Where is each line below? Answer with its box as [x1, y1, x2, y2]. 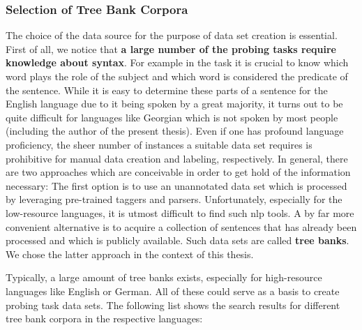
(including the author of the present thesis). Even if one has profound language [6, 123, 344, 138]
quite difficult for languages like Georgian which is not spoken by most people [6, 110, 338, 124]
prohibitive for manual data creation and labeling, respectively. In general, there [6, 151, 348, 165]
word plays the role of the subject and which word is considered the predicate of [6, 69, 348, 83]
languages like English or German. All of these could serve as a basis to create [6, 283, 340, 298]
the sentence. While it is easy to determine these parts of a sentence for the [6, 82, 328, 97]
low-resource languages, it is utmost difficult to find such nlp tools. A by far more [6, 205, 354, 220]
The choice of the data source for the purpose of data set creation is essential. [6, 28, 338, 43]
